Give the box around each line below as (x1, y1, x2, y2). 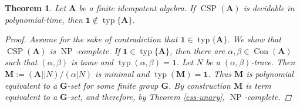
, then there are (170, 44, 225, 56)
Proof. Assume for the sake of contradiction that (5, 33, 178, 45)
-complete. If (75, 44, 120, 56)
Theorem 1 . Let (5, 2, 66, 14)
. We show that (227, 33, 281, 45)
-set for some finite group (67, 79, 159, 91)
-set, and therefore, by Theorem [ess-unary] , (67, 91, 225, 103)
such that (5, 56, 38, 68)
